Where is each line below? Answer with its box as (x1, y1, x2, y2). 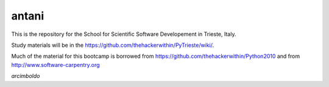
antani (11, 9, 44, 23)
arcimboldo (11, 72, 40, 80)
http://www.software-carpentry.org (11, 61, 100, 68)
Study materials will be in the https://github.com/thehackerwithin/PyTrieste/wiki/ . (11, 41, 214, 49)
